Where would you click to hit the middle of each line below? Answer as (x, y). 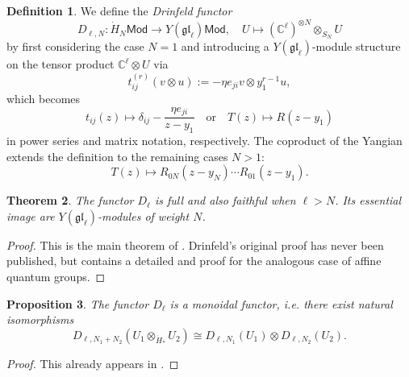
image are (31, 215)
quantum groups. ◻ (56, 276)
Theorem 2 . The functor (70, 200)
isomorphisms (40, 319)
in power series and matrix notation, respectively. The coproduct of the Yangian (204, 140)
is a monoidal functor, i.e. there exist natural (281, 303)
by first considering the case (75, 46)
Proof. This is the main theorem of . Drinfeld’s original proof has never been (195, 244)
